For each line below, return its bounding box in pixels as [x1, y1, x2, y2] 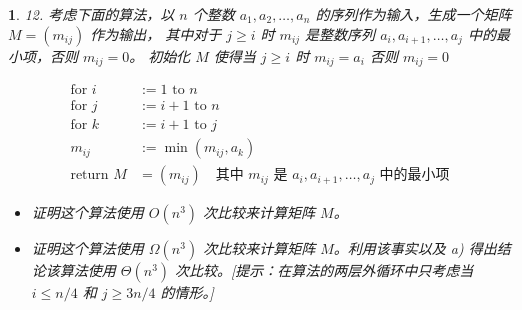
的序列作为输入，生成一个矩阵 [315, 4, 512, 24]
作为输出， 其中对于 [90, 23, 222, 44]
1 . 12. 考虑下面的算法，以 [8, 4, 175, 24]
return [70, 168, 109, 183]
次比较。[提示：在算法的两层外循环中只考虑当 [175, 260, 474, 281]
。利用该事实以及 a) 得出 [333, 238, 497, 259]
